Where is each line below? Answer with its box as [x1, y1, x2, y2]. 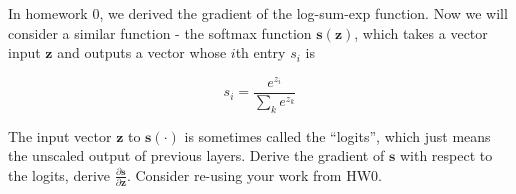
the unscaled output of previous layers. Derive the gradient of [8, 145, 385, 166]
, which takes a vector [354, 22, 488, 43]
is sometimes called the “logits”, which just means [184, 125, 491, 146]
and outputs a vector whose [57, 42, 227, 63]
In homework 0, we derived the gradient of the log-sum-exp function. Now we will [8, 3, 508, 23]
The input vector [8, 125, 112, 146]
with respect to [399, 145, 493, 166]
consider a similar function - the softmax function [8, 22, 312, 43]
